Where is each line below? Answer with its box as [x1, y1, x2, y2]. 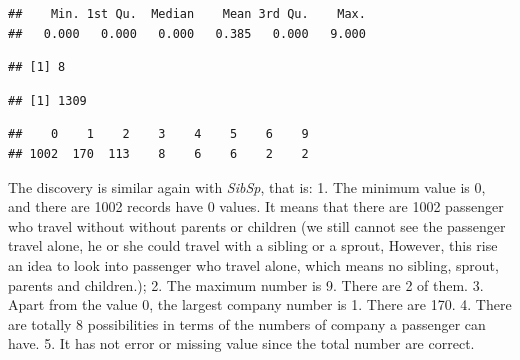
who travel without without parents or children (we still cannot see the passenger [8, 215, 506, 236]
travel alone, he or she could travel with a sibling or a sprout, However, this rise [8, 235, 498, 256]
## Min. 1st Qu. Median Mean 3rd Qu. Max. [8, 7, 366, 21]
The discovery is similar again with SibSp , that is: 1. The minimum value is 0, [8, 176, 486, 197]
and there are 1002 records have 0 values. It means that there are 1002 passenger [8, 196, 504, 217]
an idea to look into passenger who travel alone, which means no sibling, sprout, [8, 254, 499, 275]
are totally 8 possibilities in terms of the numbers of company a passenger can [8, 313, 486, 334]
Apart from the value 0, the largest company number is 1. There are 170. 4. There [8, 294, 512, 315]
